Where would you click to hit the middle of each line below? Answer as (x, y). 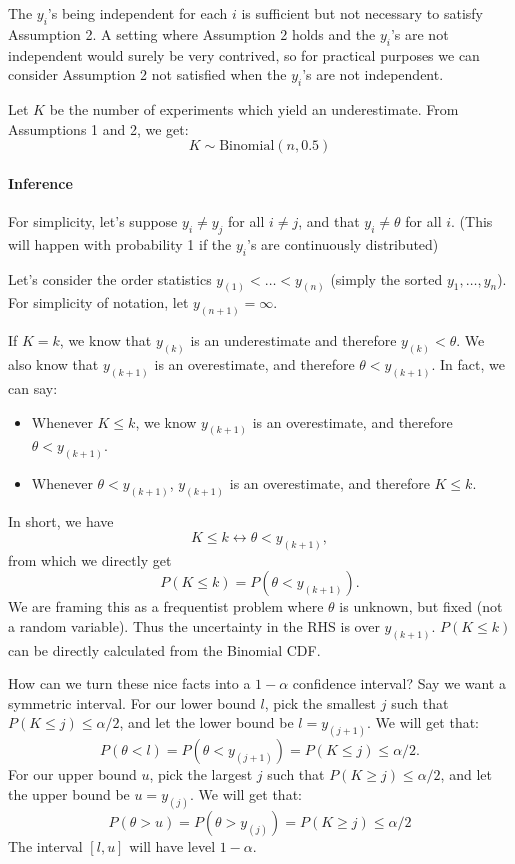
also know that (53, 364)
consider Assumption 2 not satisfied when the (147, 74)
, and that (329, 220)
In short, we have (61, 521)
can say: (33, 388)
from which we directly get (90, 559)
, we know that (105, 340)
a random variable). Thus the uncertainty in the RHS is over (194, 625)
